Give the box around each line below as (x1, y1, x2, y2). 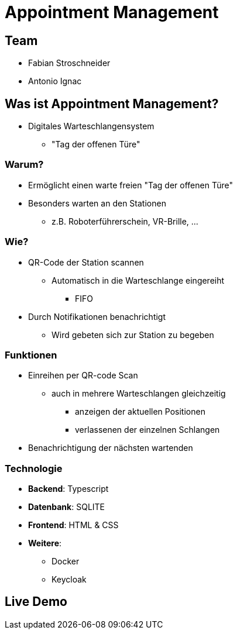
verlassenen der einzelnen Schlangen (75, 425, 220, 435)
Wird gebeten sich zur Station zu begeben (51, 329, 214, 340)
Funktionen (5, 349, 57, 361)
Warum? (5, 158, 44, 171)
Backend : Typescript (28, 484, 109, 494)
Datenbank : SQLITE (28, 502, 105, 512)
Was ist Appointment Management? (5, 96, 219, 111)
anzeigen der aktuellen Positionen (75, 406, 205, 417)
